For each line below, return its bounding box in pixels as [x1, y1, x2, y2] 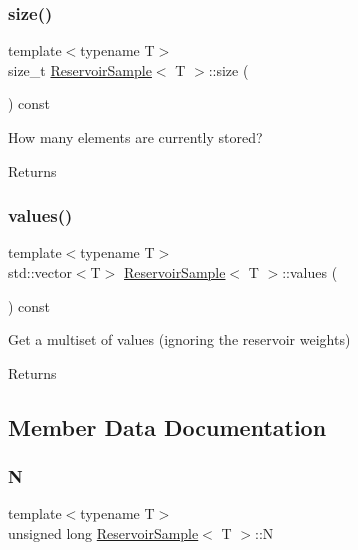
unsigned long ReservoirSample [8, 522, 199, 543]
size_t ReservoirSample [8, 59, 152, 80]
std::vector [8, 262, 72, 282]
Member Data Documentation [8, 411, 327, 442]
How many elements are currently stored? [8, 127, 263, 147]
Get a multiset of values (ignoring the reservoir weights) [8, 329, 351, 350]
